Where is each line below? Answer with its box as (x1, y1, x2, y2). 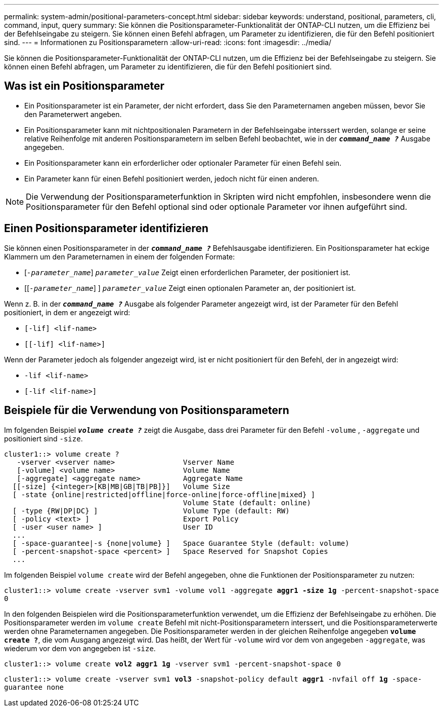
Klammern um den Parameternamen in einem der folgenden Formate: (4, 252, 235, 261)
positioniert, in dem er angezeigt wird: (4, 308, 130, 317)
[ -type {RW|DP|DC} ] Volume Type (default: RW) (12, 506, 290, 515)
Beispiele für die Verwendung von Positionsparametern (4, 404, 289, 417)
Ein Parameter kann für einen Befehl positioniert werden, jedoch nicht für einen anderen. (24, 174, 319, 183)
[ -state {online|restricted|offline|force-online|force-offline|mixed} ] (12, 490, 316, 499)
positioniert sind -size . (4, 434, 83, 443)
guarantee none (4, 683, 64, 691)
